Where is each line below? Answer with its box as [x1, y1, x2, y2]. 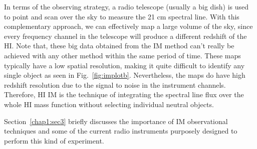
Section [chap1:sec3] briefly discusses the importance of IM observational [4, 116, 228, 126]
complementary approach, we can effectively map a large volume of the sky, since [4, 21, 253, 31]
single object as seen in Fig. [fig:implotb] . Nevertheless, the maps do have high [4, 70, 245, 80]
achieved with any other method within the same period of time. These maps [4, 50, 241, 60]
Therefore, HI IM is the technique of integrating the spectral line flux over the [4, 89, 244, 100]
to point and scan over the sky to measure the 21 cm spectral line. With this [4, 11, 239, 21]
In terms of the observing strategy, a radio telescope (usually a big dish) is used [4, 1, 249, 11]
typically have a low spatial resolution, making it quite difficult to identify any [4, 60, 245, 70]
